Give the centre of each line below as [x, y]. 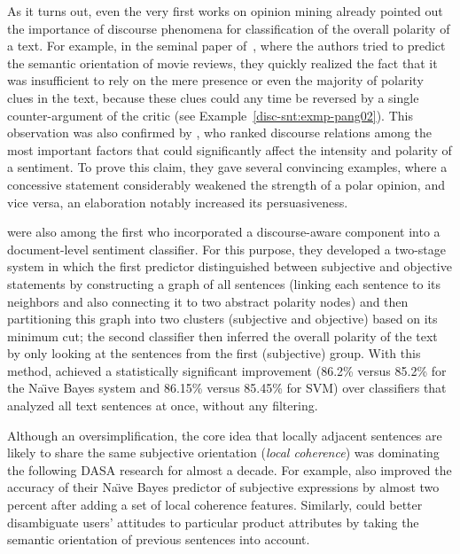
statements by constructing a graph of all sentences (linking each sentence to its [224, 283]
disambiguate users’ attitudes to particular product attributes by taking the [213, 522]
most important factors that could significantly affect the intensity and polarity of [230, 149]
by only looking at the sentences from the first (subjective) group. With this [214, 353]
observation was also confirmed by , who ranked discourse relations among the [219, 133]
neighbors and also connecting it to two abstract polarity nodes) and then [208, 301]
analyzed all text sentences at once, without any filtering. [163, 406]
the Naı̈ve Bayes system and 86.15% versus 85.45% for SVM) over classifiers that [227, 388]
